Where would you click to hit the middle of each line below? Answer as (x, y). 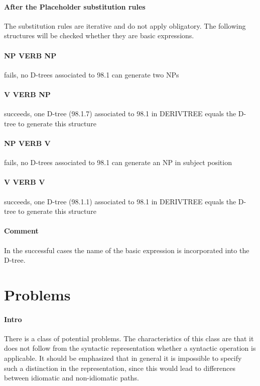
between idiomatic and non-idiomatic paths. (72, 378)
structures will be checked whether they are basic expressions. (99, 35)
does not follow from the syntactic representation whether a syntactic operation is (130, 348)
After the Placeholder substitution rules (75, 6)
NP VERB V (27, 143)
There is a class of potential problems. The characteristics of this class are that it (129, 338)
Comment (21, 231)
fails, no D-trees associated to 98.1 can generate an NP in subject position (118, 162)
